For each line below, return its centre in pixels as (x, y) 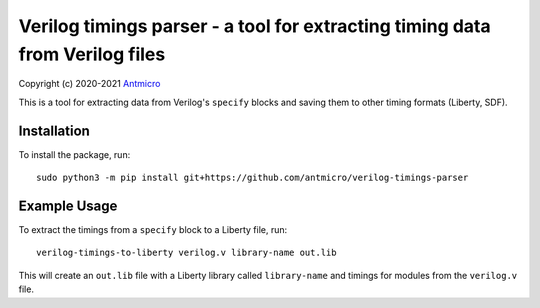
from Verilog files (92, 54)
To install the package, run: (74, 154)
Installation (54, 130)
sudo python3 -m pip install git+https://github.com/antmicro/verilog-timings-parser (252, 178)
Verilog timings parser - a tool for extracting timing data (255, 26)
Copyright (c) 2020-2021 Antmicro (89, 84)
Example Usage (68, 205)
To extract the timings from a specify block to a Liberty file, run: (153, 229)
